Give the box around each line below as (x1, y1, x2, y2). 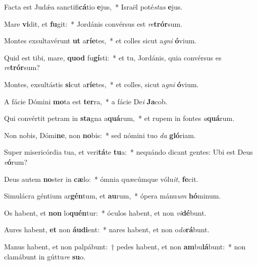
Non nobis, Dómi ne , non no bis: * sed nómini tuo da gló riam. (4, 129, 196, 140)
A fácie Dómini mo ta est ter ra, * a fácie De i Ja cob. (4, 96, 168, 106)
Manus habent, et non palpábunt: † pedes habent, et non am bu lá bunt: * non (4, 241, 246, 251)
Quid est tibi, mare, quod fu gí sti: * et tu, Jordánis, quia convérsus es (4, 52, 222, 62)
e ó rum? (4, 156, 28, 167)
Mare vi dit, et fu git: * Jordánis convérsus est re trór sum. (4, 18, 182, 29)
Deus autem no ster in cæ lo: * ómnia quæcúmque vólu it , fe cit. (4, 173, 198, 184)
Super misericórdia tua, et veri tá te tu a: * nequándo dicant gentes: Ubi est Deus (4, 147, 253, 157)
